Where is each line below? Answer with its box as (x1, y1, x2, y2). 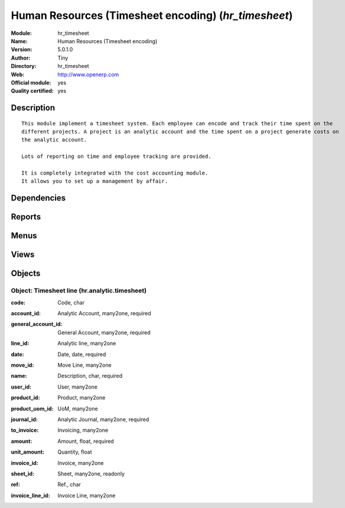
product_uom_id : (11, 405, 54, 412)
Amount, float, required (57, 438, 115, 445)
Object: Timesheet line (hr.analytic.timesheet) (11, 287, 147, 295)
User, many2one (57, 383, 97, 390)
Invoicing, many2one (57, 426, 109, 434)
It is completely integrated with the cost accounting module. (21, 170, 209, 177)
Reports (11, 212, 41, 222)
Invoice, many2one (57, 459, 104, 467)
